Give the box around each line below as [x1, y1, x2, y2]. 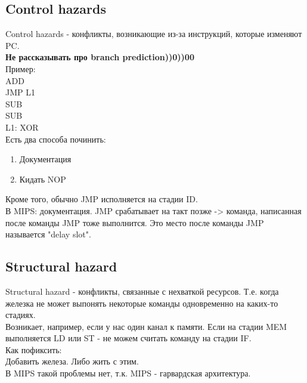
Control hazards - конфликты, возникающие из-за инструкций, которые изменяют [5, 27, 302, 40]
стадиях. [5, 308, 36, 321]
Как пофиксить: [5, 343, 62, 356]
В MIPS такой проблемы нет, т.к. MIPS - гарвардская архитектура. [5, 367, 251, 379]
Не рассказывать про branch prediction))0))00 [5, 51, 194, 63]
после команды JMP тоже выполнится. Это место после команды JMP [5, 216, 264, 228]
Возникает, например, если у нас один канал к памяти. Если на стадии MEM [5, 320, 287, 332]
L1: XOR [5, 121, 39, 133]
